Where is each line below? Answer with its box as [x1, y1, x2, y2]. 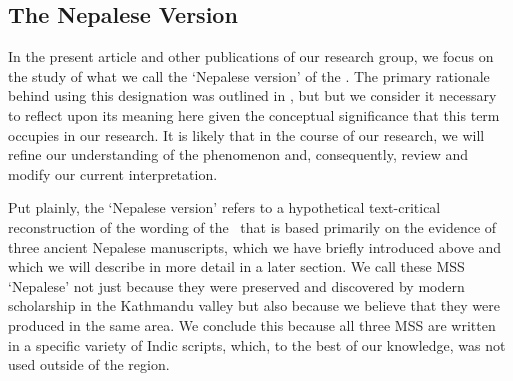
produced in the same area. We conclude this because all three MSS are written [8, 314, 496, 335]
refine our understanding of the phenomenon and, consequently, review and [8, 144, 469, 165]
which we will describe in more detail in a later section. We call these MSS [8, 256, 465, 277]
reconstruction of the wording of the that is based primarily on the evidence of [8, 216, 497, 237]
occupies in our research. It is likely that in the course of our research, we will [8, 124, 485, 145]
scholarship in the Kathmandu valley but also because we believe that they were [8, 295, 500, 316]
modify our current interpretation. [8, 163, 218, 184]
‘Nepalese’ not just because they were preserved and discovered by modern [8, 275, 465, 296]
